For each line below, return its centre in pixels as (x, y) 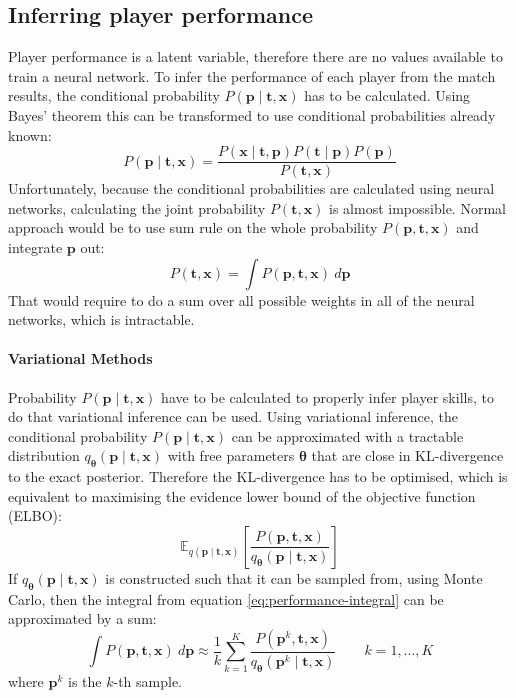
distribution (44, 455)
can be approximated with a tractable (347, 435)
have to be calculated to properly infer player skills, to (327, 396)
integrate (35, 247)
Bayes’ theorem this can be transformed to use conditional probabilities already (252, 114)
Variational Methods (80, 358)
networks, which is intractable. (101, 319)
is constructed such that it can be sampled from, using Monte (294, 577)
